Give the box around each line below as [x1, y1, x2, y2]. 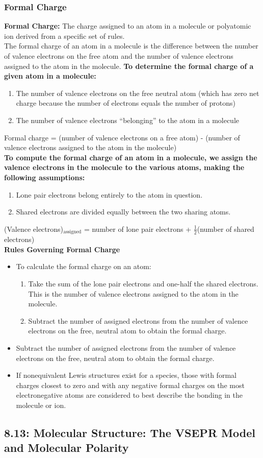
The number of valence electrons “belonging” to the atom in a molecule [16, 114, 240, 125]
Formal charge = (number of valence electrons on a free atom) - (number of [4, 132, 240, 142]
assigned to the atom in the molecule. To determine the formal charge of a [4, 60, 254, 71]
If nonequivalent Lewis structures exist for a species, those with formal [16, 370, 236, 380]
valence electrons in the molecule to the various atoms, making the [4, 162, 245, 173]
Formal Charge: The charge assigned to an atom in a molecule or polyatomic [4, 20, 251, 31]
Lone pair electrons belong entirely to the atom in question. [16, 189, 203, 200]
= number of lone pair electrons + [84, 223, 192, 234]
